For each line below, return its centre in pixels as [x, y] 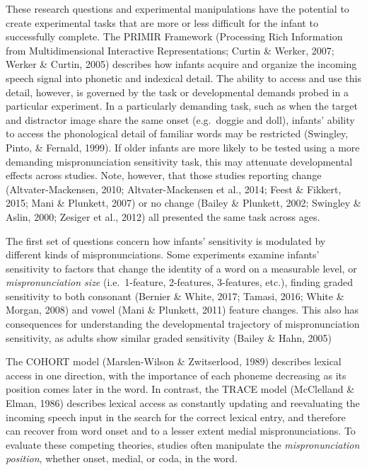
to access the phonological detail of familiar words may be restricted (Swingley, [177, 133]
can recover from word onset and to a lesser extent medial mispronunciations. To [181, 431]
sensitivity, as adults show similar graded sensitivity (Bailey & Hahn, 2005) [169, 337]
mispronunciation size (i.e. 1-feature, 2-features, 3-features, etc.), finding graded [180, 282]
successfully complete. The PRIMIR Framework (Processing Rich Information [174, 36]
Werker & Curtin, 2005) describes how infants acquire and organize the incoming [181, 64]
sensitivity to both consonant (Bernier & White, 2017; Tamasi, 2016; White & [175, 296]
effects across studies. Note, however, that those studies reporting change [164, 175]
